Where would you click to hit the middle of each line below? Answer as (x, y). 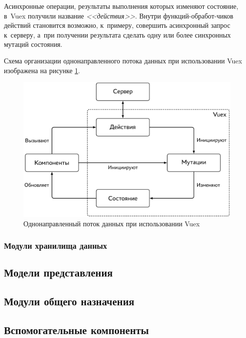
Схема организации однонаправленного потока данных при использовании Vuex (123, 60)
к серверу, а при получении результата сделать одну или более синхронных (117, 34)
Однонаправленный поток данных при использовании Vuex (112, 224)
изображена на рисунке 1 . (42, 70)
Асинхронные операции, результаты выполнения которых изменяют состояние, (121, 6)
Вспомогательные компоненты (76, 329)
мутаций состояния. (33, 44)
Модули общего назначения (69, 301)
